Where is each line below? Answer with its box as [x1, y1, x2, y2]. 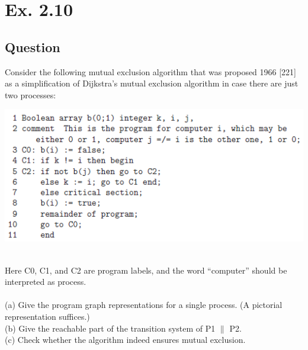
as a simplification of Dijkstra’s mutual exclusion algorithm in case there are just [5, 77, 299, 89]
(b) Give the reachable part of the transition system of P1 [5, 322, 216, 334]
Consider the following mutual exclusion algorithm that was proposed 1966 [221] [5, 65, 296, 78]
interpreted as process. [5, 275, 86, 288]
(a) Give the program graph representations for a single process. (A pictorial [5, 298, 283, 311]
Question [5, 37, 60, 56]
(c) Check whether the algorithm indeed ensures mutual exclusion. [5, 333, 246, 346]
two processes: [5, 88, 56, 101]
